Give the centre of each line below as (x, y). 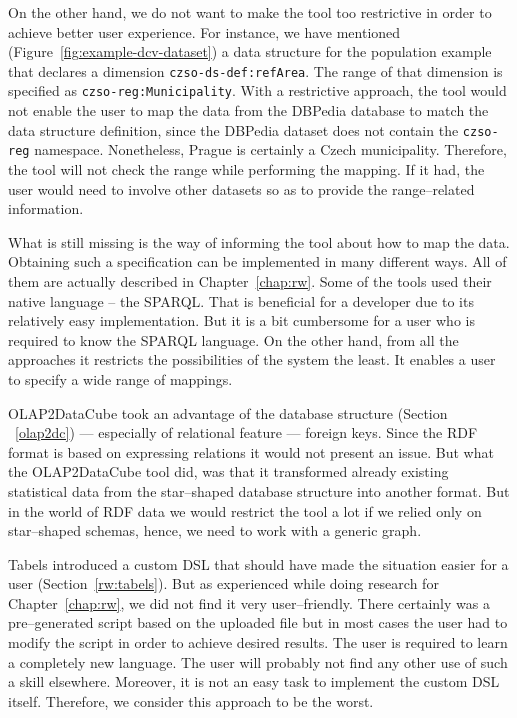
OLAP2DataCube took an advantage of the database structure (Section (228, 412)
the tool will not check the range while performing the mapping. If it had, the (246, 169)
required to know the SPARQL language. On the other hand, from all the (233, 339)
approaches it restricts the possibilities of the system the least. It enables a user (252, 359)
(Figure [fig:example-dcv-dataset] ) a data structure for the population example (250, 51)
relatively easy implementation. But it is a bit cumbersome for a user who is (241, 320)
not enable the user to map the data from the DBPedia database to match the (248, 110)
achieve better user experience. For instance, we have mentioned (204, 31)
